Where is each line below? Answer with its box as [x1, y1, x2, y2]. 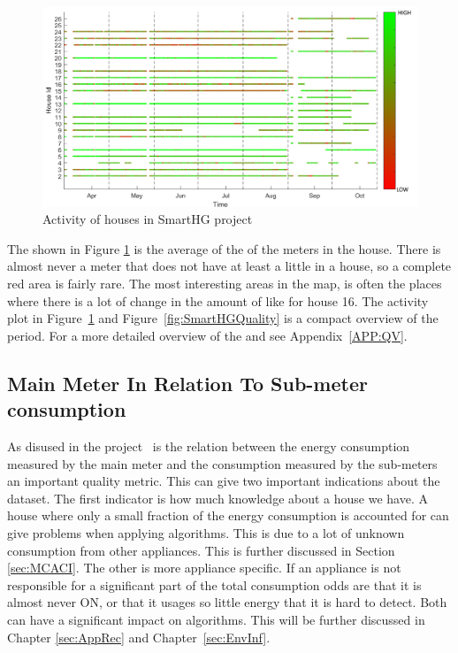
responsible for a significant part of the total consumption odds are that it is [7, 575, 422, 594]
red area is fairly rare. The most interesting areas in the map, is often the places [7, 274, 442, 293]
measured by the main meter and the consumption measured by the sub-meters [7, 454, 438, 472]
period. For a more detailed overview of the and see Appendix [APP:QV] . [7, 326, 408, 344]
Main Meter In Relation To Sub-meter [7, 369, 368, 396]
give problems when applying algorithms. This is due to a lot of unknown [7, 523, 405, 542]
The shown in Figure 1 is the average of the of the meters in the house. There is [7, 239, 441, 257]
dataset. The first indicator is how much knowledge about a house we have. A [7, 488, 428, 507]
